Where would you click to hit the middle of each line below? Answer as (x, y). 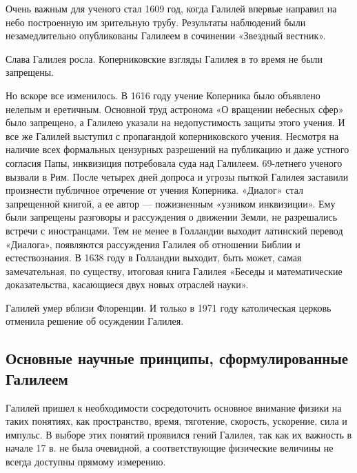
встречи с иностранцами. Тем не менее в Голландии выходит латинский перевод (174, 230)
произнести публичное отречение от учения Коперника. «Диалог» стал (155, 190)
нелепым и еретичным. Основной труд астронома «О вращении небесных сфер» (175, 109)
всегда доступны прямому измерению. (86, 462)
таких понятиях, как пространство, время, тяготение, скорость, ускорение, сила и (176, 421)
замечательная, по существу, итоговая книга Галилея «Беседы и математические (174, 271)
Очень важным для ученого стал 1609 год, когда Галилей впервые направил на (171, 8)
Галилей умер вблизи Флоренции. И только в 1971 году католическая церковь (169, 307)
